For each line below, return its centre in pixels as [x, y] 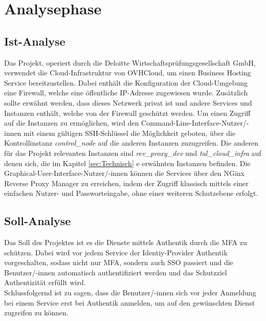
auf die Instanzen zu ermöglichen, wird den [72, 123]
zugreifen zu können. [36, 313]
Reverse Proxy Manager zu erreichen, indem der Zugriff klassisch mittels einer [126, 183]
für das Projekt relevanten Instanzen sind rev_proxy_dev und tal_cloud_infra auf [133, 153]
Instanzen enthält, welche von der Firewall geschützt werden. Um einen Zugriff [127, 113]
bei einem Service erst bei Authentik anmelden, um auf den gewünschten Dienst [130, 302]
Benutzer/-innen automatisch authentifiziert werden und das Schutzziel [116, 272]
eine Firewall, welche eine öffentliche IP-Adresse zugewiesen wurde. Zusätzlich [126, 93]
